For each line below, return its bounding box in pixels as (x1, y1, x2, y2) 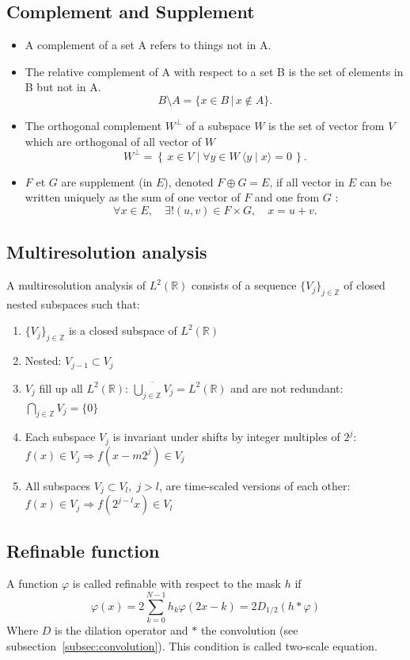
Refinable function (6, 538, 160, 562)
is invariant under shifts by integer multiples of (112, 428, 340, 445)
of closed (344, 277, 385, 294)
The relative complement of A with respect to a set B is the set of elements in (25, 63, 404, 79)
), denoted (164, 173, 214, 190)
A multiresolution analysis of (6, 277, 146, 294)
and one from (254, 189, 320, 205)
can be (359, 173, 392, 190)
